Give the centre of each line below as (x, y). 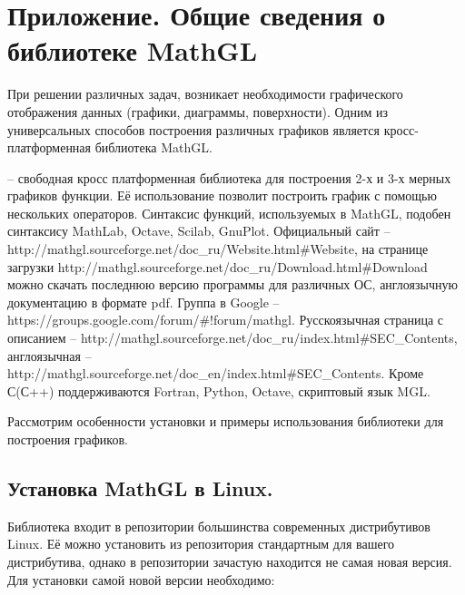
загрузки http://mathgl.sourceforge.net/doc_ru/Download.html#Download (218, 266)
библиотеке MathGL (133, 50)
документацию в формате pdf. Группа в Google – (143, 302)
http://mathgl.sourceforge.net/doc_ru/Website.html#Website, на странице (218, 249)
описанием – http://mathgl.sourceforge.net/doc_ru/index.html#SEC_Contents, (232, 338)
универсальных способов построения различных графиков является (194, 129)
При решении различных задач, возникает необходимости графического (205, 94)
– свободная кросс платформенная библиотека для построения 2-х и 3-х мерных (229, 177)
